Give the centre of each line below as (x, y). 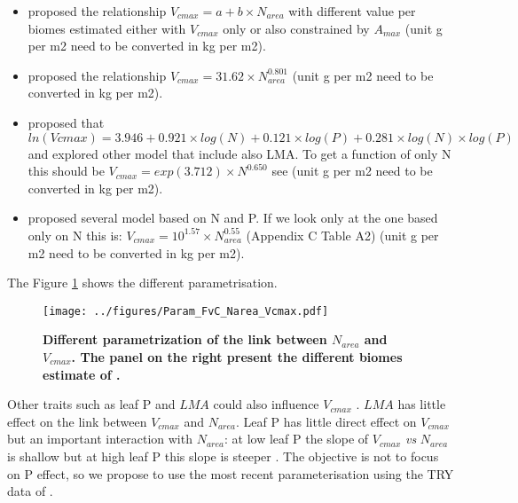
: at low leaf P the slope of (297, 439)
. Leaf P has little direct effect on (326, 421)
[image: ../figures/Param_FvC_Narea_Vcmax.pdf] (186, 311)
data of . (30, 491)
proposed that (66, 122)
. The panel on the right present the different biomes (237, 356)
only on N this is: (75, 235)
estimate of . (82, 374)
